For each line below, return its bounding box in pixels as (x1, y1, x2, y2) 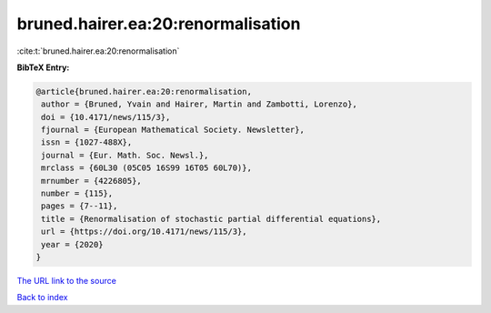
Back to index (16, 292, 68, 303)
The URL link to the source (16, 275, 117, 286)
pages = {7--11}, (41, 201, 118, 211)
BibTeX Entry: (16, 62, 70, 73)
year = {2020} (41, 239, 104, 249)
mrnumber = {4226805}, (41, 176, 143, 186)
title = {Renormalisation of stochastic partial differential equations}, (41, 214, 382, 224)
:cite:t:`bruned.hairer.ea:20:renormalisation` (16, 45, 180, 56)
